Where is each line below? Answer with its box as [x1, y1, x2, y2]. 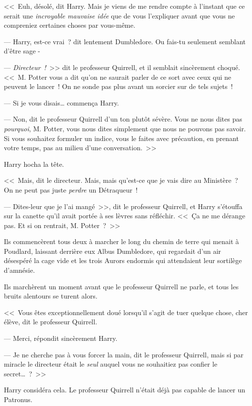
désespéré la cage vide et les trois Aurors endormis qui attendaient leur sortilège [4, 255, 242, 265]
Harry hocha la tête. [4, 159, 64, 169]
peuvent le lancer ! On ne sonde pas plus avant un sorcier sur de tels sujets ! [4, 81, 233, 91]
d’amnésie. [4, 265, 35, 275]
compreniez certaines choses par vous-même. [4, 20, 135, 30]
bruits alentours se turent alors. [4, 291, 98, 301]
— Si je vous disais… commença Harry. [4, 97, 119, 107]
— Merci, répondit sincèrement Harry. [4, 333, 118, 343]
